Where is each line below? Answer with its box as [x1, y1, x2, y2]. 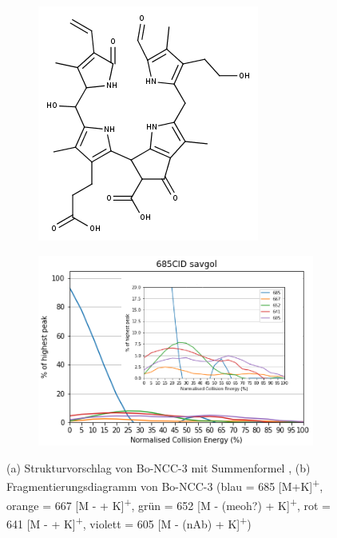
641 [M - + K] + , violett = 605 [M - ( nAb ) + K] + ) [6, 512, 252, 532]
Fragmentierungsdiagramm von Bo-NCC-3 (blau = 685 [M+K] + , [6, 476, 323, 494]
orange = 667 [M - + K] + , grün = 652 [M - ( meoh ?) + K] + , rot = [6, 494, 331, 513]
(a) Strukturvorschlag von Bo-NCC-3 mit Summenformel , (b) [6, 459, 311, 476]
